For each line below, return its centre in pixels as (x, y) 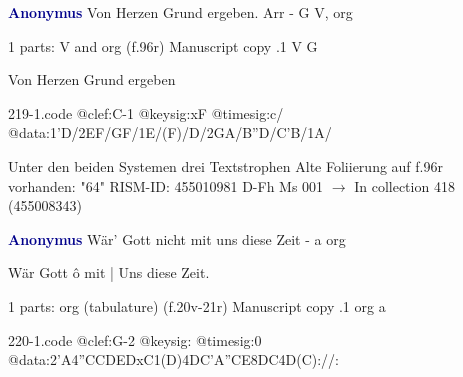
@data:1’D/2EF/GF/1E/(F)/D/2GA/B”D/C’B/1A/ (170, 132)
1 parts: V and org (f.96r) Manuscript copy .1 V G (163, 45)
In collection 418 (404, 185)
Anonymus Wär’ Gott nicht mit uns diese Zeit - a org (177, 238)
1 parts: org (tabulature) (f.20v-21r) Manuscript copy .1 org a (197, 305)
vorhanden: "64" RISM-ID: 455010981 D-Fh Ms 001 (166, 185)
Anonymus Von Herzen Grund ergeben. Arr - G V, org (180, 12)
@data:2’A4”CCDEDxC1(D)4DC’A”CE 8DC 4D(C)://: (173, 359)
